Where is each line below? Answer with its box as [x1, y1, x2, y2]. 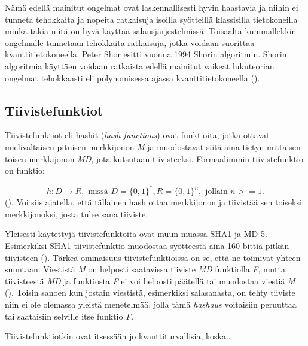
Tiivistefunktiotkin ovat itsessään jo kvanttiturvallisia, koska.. [5, 330, 231, 342]
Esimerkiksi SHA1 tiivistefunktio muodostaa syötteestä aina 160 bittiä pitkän [5, 239, 289, 252]
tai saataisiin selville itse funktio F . [5, 309, 134, 322]
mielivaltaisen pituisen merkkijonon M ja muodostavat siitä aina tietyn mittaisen [5, 140, 301, 153]
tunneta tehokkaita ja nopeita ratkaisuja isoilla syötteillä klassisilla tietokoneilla [5, 13, 298, 25]
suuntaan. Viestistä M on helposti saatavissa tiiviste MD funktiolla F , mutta [5, 263, 286, 275]
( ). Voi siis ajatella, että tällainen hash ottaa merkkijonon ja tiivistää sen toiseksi [5, 196, 302, 208]
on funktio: [5, 164, 45, 177]
